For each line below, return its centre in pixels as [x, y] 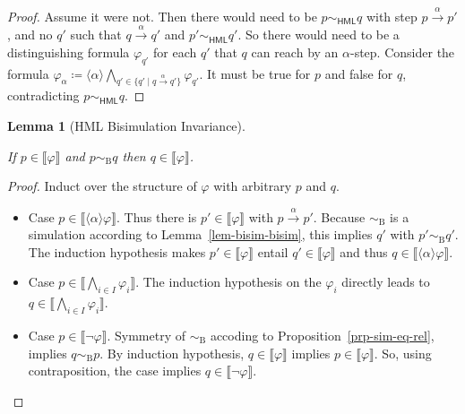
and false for [359, 73]
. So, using [403, 353]
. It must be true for [255, 73]
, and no [30, 34]
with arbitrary [253, 186]
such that [96, 34]
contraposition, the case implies [115, 371]
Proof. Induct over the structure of [102, 186]
